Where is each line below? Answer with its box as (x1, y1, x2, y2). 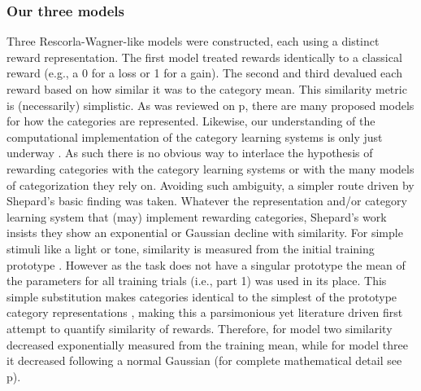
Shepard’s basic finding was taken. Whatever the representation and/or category (7, 192, 407, 209)
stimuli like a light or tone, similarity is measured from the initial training (7, 239, 375, 257)
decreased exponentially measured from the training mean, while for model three (7, 336, 408, 353)
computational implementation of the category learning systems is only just (7, 128, 383, 145)
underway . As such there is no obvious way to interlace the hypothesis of (7, 144, 373, 161)
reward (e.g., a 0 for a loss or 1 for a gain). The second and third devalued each (7, 64, 402, 81)
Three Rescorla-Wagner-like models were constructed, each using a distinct (7, 33, 380, 50)
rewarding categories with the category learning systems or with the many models (7, 160, 414, 177)
